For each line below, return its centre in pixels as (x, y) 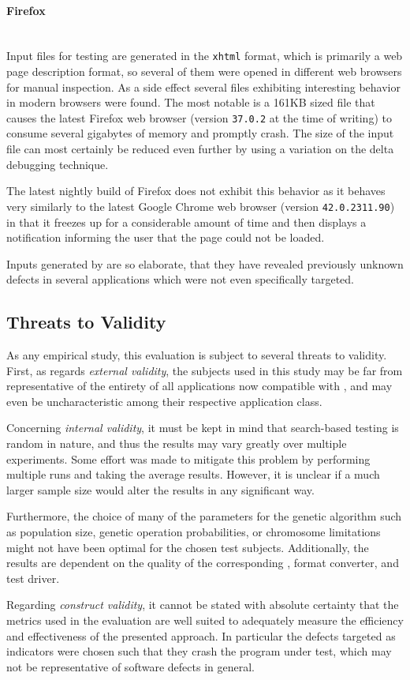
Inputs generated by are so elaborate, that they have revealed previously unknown (205, 263)
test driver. (33, 578)
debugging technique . (58, 164)
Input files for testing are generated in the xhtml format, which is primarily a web (205, 56)
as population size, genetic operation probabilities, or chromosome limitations (194, 532)
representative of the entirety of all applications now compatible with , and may (199, 386)
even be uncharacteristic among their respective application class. (164, 401)
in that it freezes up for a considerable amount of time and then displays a (186, 222)
